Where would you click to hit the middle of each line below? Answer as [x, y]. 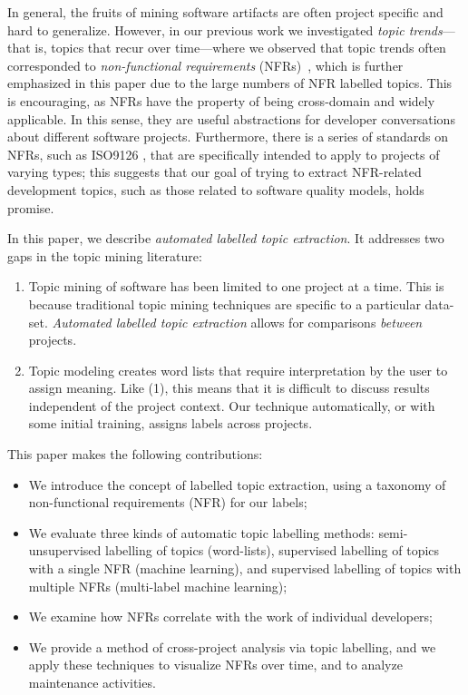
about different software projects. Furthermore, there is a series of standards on [228, 137]
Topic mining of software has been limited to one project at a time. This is [236, 286]
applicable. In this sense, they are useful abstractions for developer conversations [231, 118]
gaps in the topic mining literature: [105, 255]
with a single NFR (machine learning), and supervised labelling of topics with [245, 568]
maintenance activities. [92, 682]
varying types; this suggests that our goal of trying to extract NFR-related [214, 172]
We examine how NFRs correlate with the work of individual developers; [230, 617]
